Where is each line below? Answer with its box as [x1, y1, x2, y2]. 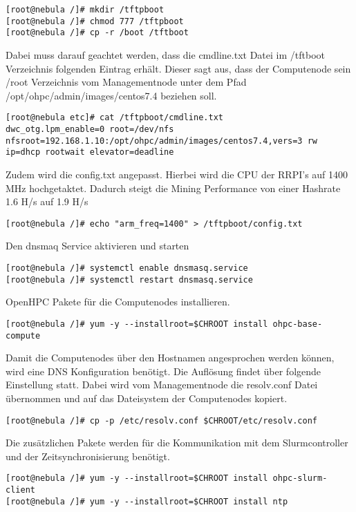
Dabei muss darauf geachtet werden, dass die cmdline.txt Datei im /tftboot [6, 47, 325, 61]
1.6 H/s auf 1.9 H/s [6, 194, 88, 209]
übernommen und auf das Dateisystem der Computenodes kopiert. [6, 391, 288, 405]
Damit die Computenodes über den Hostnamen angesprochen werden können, [6, 350, 335, 365]
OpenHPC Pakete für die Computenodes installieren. [6, 294, 230, 309]
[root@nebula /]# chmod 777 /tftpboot [6, 16, 184, 26]
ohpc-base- [272, 319, 323, 329]
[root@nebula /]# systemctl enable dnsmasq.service [6, 263, 248, 273]
